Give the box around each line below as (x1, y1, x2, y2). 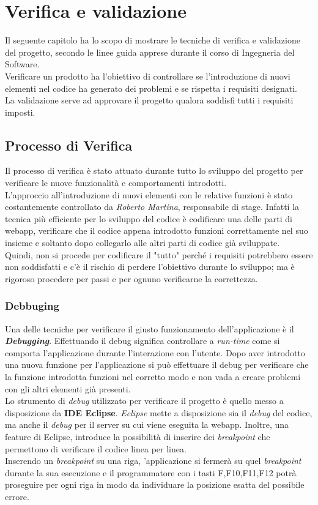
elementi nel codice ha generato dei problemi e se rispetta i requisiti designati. (5, 81, 297, 94)
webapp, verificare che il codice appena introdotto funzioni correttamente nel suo (5, 224, 308, 237)
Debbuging (5, 298, 59, 313)
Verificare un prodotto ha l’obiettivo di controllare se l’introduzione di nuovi (5, 69, 290, 82)
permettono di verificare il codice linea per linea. (5, 442, 187, 455)
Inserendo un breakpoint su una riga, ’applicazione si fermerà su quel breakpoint (5, 454, 301, 467)
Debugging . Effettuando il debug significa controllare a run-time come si (5, 334, 280, 347)
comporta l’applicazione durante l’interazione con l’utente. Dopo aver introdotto (5, 346, 305, 359)
